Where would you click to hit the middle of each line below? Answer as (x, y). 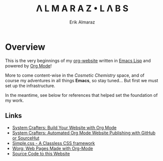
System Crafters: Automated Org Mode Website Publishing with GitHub (84, 133)
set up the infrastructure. (30, 86)
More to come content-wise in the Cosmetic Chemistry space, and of (75, 75)
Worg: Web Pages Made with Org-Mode (52, 148)
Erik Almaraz (82, 22)
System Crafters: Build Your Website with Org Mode (64, 127)
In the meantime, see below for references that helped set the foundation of (81, 95)
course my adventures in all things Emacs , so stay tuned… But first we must (81, 80)
